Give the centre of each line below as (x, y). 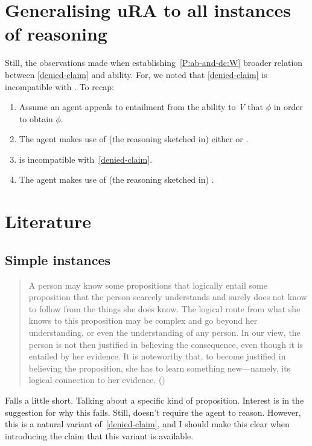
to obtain (36, 118)
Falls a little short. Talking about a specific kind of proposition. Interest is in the (154, 400)
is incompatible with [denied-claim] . (86, 159)
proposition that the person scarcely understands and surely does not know (168, 297)
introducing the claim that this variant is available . (99, 435)
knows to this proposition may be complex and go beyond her (143, 320)
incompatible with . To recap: (59, 86)
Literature (48, 221)
